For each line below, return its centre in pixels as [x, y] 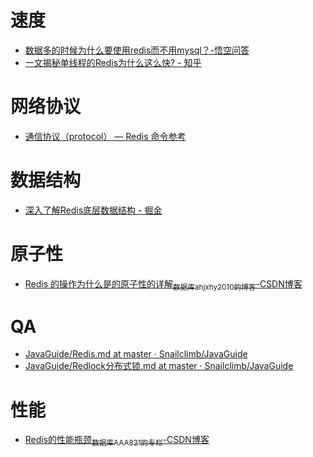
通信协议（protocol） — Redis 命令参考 [105, 136]
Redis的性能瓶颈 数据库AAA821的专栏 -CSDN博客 [117, 441]
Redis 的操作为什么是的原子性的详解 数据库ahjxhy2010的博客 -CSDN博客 [163, 284]
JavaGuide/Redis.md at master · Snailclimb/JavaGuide [136, 354]
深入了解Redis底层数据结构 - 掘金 [93, 210]
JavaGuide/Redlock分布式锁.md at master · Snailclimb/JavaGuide [159, 366]
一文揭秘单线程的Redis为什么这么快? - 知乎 [113, 62]
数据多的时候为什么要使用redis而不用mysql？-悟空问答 [137, 50]
